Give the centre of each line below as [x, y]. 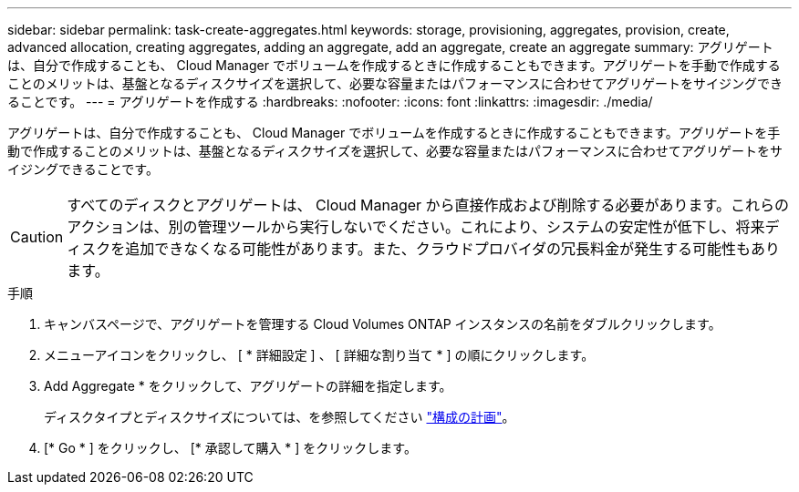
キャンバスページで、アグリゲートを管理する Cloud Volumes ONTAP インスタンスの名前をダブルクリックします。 [383, 324]
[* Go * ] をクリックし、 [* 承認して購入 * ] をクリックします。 [230, 448]
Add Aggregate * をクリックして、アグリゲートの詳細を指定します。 [248, 386]
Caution [37, 237]
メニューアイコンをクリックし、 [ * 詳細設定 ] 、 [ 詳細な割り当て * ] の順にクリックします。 [319, 355]
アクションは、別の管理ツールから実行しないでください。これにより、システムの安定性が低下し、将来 [416, 227]
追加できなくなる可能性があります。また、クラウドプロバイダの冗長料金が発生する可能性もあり [453, 249]
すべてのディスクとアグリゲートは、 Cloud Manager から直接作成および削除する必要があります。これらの [428, 205]
